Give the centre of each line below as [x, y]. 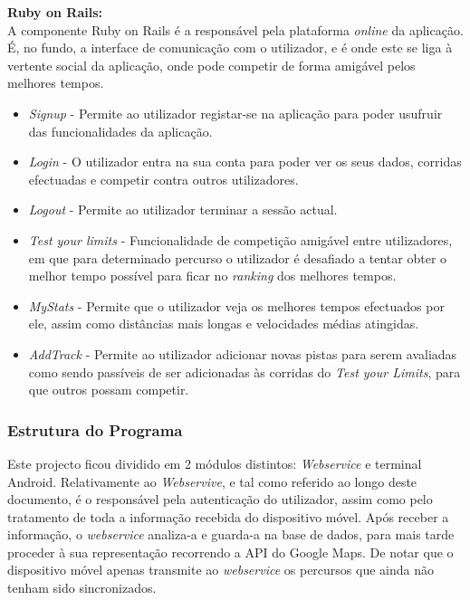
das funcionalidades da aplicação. [120, 131]
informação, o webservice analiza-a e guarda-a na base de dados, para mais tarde [231, 534]
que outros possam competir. [109, 390]
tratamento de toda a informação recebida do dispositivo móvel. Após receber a [228, 516]
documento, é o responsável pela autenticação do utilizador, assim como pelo [220, 499]
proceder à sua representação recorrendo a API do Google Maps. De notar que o [230, 552]
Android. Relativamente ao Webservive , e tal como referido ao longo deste [212, 481]
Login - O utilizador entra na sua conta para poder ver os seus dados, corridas [245, 162]
